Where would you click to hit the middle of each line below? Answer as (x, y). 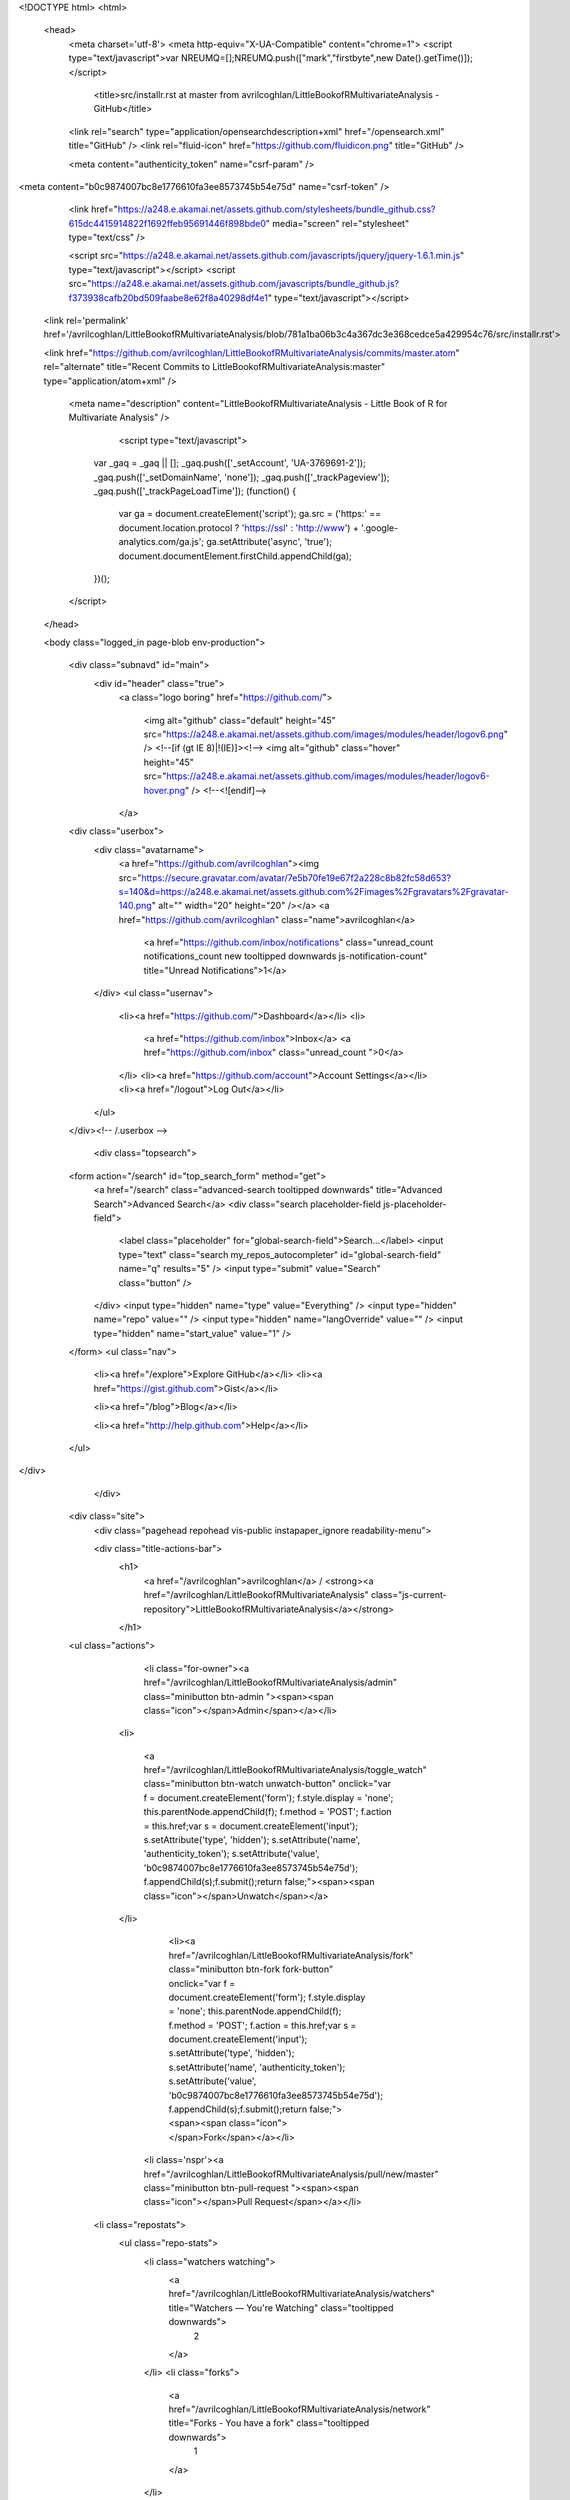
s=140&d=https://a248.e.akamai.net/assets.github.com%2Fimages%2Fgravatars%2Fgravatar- (313, 891)
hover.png (164, 790)
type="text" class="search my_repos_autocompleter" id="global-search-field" (280, 1254)
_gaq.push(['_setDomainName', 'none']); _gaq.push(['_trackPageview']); (241, 477)
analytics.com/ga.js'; (161, 542)
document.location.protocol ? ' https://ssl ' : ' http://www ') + (238, 527)
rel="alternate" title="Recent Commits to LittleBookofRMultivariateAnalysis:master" (214, 367)
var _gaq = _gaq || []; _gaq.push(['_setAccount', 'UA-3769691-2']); (230, 463)
